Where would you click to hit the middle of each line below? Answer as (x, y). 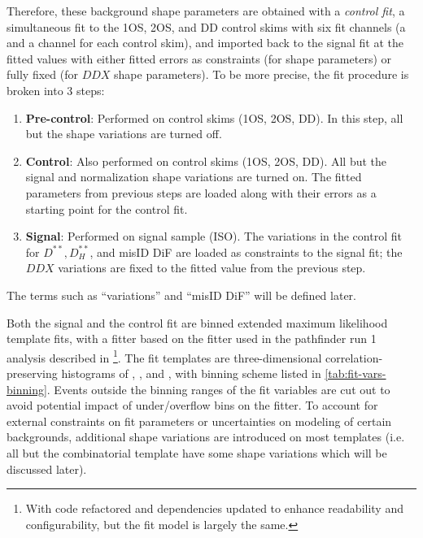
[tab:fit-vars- (355, 373)
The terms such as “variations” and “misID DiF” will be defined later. (181, 295)
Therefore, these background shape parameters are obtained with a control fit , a (206, 11)
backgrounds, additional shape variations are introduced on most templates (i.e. (206, 437)
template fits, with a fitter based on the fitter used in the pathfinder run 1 (192, 338)
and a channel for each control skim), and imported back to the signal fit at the (205, 43)
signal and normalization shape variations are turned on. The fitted (194, 177)
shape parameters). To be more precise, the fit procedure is (262, 74)
